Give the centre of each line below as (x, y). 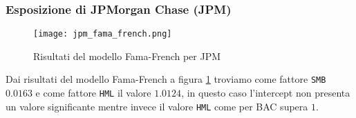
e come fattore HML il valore (93, 93)
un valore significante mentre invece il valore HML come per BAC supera (157, 106)
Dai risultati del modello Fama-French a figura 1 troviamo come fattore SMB (166, 79)
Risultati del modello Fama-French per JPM (127, 56)
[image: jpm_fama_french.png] (103, 34)
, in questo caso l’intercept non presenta (266, 93)
